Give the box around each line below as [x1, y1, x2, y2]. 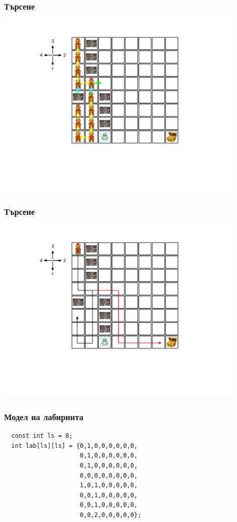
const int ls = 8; [11, 432, 73, 440]
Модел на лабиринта [4, 410, 84, 423]
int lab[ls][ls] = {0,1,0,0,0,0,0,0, [11, 442, 138, 449]
